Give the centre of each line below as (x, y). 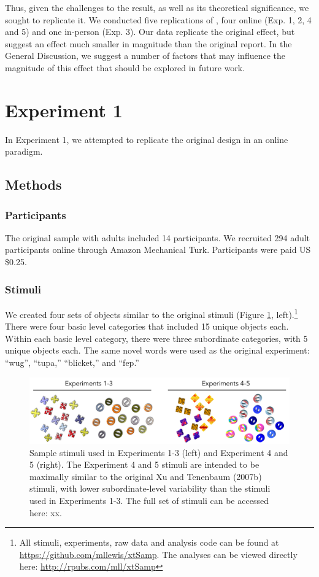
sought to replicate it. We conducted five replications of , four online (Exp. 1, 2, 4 (158, 19)
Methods (33, 184)
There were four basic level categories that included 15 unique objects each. (147, 326)
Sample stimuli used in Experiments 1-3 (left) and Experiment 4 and (159, 452)
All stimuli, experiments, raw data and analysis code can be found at (149, 542)
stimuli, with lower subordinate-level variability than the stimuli (150, 488)
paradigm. (24, 151)
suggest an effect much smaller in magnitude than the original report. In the (148, 43)
